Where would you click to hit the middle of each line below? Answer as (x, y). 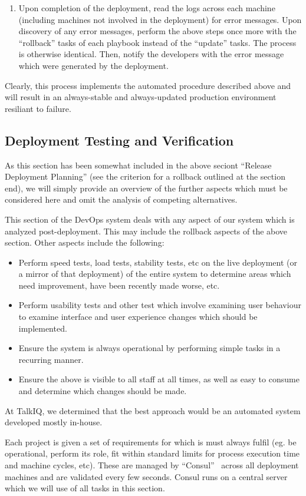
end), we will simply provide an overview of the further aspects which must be (146, 188)
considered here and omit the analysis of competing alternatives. (121, 199)
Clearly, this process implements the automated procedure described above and (148, 85)
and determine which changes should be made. (103, 391)
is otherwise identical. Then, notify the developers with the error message (151, 54)
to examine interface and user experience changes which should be (138, 317)
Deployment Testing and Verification (119, 140)
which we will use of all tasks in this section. (85, 488)
